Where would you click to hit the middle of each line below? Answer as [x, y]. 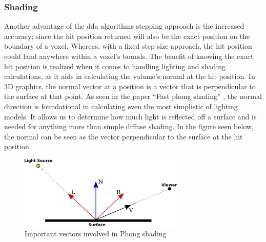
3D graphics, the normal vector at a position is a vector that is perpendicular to [130, 86]
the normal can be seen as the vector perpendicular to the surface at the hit [124, 136]
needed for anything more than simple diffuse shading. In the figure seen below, [129, 126]
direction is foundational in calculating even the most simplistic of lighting [121, 106]
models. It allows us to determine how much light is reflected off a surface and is [130, 116]
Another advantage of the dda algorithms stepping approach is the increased [124, 26]
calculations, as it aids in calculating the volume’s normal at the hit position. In [130, 76]
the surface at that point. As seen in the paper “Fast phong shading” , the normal [133, 96]
